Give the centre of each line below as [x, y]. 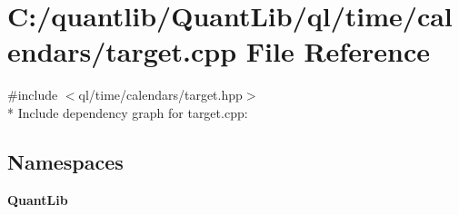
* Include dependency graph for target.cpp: [128, 112]
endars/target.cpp [122, 51]
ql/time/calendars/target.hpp [160, 95]
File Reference [338, 51]
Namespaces [65, 161]
